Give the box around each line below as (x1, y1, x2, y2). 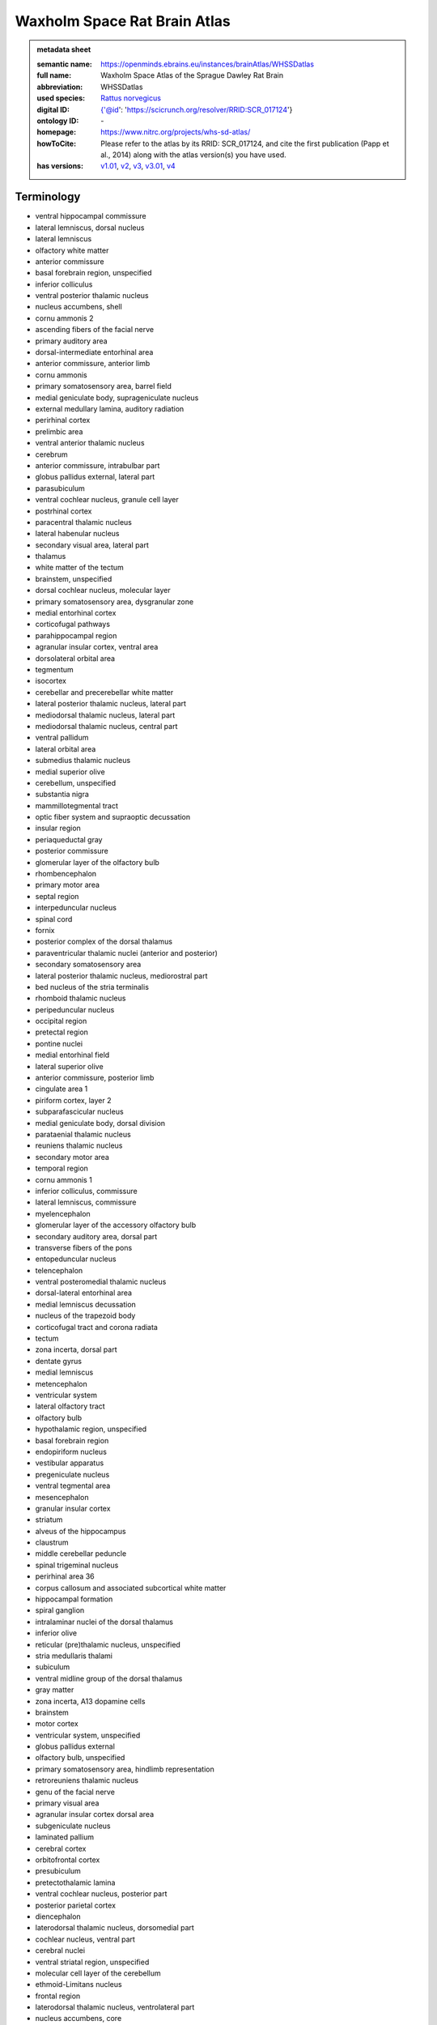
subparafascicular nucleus (35, 1106, 125, 1117)
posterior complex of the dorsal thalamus (35, 936, 173, 947)
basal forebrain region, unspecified (35, 268, 153, 278)
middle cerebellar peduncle (35, 1549, 127, 1558)
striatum (35, 1515, 63, 1524)
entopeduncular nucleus (35, 1254, 117, 1264)
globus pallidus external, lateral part (35, 472, 155, 482)
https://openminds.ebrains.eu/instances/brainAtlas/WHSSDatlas (100, 59, 315, 69)
